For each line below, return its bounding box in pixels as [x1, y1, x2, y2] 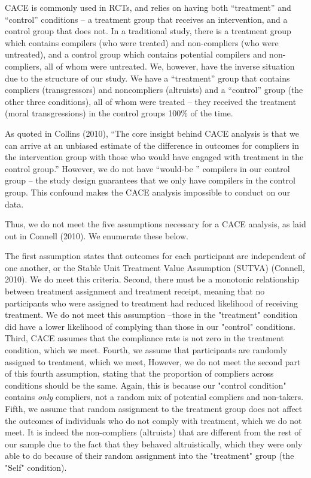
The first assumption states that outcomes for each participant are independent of [5, 249, 306, 262]
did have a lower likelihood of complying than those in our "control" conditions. [5, 320, 296, 332]
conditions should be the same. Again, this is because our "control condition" [5, 378, 286, 391]
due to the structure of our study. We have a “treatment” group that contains [5, 71, 290, 84]
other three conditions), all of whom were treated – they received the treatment [5, 95, 297, 107]
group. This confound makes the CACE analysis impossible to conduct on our [5, 185, 291, 198]
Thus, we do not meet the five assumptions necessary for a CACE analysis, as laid [5, 218, 306, 230]
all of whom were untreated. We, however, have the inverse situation [44, 59, 295, 72]
